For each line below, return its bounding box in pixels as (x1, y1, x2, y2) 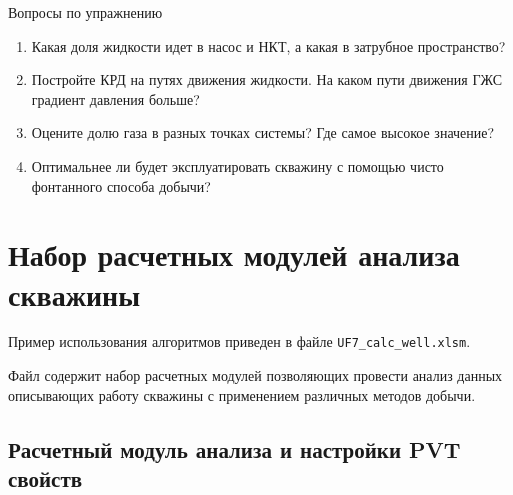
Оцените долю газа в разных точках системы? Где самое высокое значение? (31, 122, 495, 143)
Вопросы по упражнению (8, 2, 163, 22)
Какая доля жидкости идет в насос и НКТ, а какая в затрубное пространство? (31, 35, 506, 56)
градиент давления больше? (31, 88, 200, 109)
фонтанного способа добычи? (31, 175, 211, 196)
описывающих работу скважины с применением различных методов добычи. (8, 384, 476, 405)
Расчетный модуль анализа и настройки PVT (8, 433, 461, 464)
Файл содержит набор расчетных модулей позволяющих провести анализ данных (8, 365, 503, 386)
